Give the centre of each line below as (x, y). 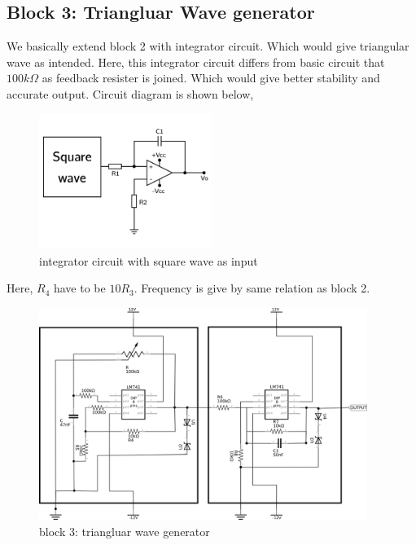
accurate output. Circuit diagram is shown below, (130, 93)
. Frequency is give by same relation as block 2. (252, 288)
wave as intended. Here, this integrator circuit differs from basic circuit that (196, 62)
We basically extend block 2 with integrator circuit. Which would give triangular (208, 46)
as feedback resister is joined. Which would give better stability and (211, 78)
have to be (79, 288)
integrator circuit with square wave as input (149, 260)
